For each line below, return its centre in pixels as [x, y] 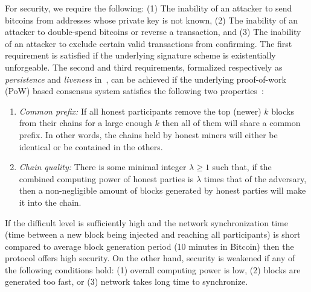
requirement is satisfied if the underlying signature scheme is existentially [140, 55]
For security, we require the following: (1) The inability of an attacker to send [149, 8]
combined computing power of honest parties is [106, 178]
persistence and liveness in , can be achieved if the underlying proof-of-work [146, 79]
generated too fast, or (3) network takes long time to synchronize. [127, 281]
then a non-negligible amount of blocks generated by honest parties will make [162, 190]
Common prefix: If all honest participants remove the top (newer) [140, 111]
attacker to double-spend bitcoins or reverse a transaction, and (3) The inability [153, 32]
